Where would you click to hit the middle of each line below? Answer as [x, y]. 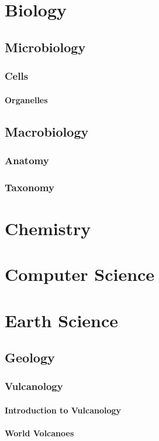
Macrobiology [47, 131]
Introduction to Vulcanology [63, 410]
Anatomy [27, 160]
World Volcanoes [39, 433]
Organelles [26, 99]
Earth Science [62, 320]
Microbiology [45, 47]
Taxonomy [30, 187]
